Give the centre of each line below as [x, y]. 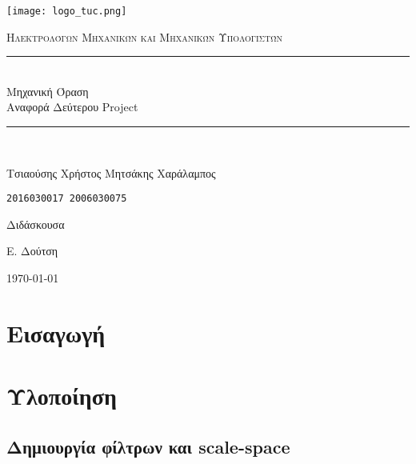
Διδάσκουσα [36, 224]
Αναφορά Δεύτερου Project [72, 107]
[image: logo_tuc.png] [67, 11]
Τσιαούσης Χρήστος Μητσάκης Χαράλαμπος [111, 172]
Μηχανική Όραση [48, 91]
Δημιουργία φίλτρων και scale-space [148, 446]
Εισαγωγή [56, 332]
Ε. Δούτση [32, 251]
